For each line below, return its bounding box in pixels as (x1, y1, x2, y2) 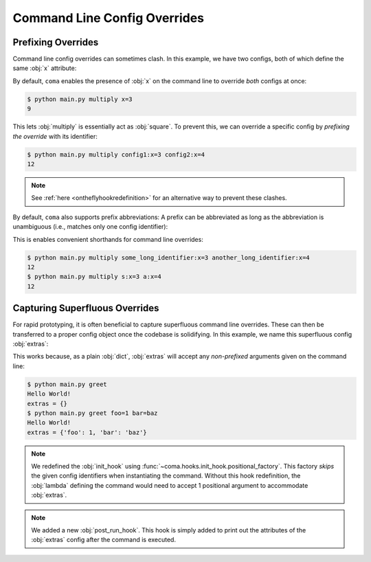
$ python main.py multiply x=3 (27, 95, 133, 103)
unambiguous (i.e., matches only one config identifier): (12, 223, 168, 231)
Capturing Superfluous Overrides (12, 302, 159, 314)
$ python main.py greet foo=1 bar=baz (27, 409, 158, 417)
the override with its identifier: (12, 132, 98, 140)
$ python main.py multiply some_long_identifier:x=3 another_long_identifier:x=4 (27, 254, 311, 261)
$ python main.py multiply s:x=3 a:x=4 (27, 273, 161, 281)
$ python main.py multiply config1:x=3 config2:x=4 (27, 150, 205, 158)
